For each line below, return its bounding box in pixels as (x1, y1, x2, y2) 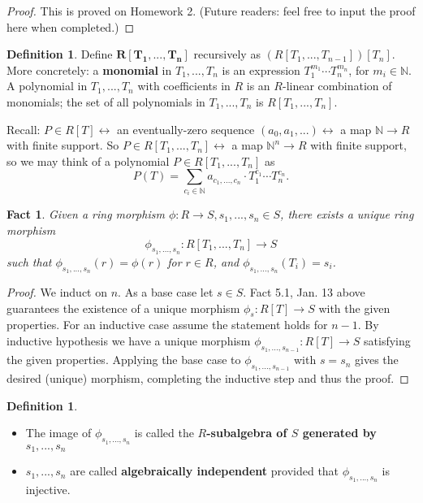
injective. (25, 481, 71, 498)
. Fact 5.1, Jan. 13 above (243, 283, 365, 300)
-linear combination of (282, 77, 392, 94)
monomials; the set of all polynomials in (6, 93, 205, 110)
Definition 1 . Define (6, 46, 113, 63)
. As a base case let (118, 283, 214, 300)
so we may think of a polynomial (6, 152, 170, 169)
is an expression (222, 61, 300, 78)
